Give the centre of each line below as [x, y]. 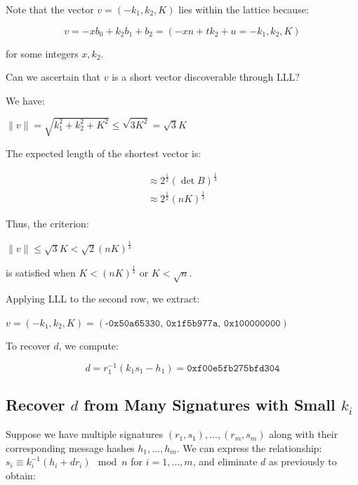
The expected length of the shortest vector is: [104, 153]
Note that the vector [50, 9]
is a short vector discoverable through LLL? [206, 77]
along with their [304, 434]
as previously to [303, 461]
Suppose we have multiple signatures [85, 434]
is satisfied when [41, 273]
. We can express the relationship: [249, 447]
